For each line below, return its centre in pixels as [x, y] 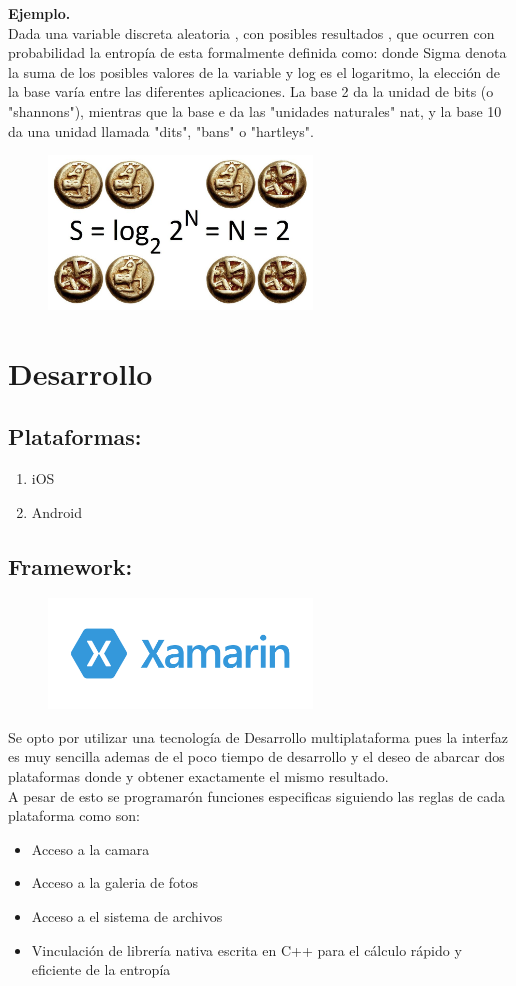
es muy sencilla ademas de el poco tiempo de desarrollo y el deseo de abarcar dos [256, 756]
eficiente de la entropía [101, 969]
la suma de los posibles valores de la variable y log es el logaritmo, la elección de [254, 71]
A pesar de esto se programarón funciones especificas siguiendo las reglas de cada [257, 795]
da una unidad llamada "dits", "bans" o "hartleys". [161, 130]
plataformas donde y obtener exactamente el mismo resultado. [198, 776]
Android [57, 511]
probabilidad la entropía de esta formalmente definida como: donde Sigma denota [257, 52]
